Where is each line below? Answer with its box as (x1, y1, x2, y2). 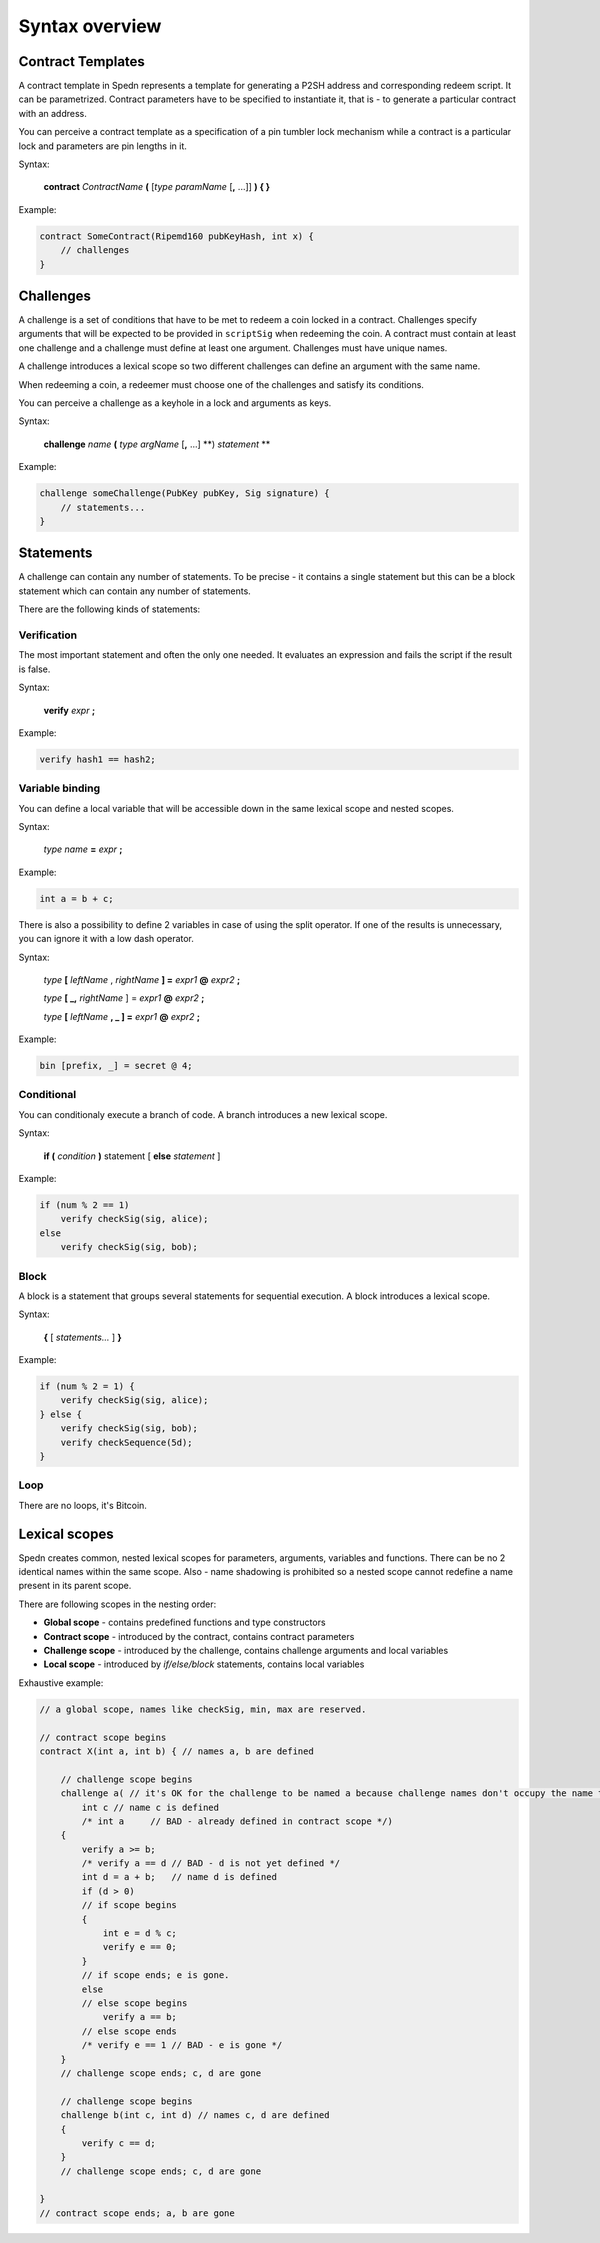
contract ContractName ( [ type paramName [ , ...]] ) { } (43, 181, 270, 193)
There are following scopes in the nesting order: (18, 1598, 217, 1610)
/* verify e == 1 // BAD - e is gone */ (81, 2040, 283, 2051)
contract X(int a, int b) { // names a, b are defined (39, 1745, 314, 1757)
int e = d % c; (102, 1928, 177, 1939)
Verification (18, 628, 78, 642)
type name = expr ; (43, 843, 123, 855)
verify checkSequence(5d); (60, 1436, 194, 1448)
